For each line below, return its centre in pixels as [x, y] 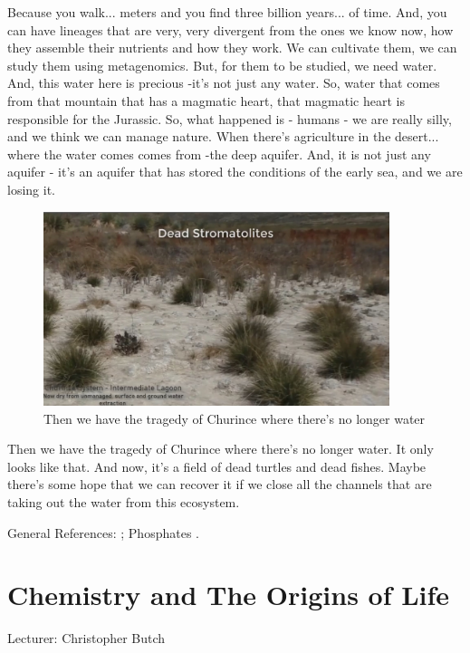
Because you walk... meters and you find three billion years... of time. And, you [227, 12]
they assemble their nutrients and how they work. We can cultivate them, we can [232, 48]
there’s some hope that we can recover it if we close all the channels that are [220, 484]
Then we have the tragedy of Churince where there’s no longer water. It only [221, 449]
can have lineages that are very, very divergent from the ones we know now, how [230, 29]
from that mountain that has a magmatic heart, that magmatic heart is [206, 100]
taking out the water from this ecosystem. [124, 502]
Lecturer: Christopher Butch [86, 638]
